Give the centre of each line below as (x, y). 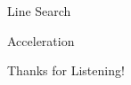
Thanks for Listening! (66, 70)
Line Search (39, 11)
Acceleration (41, 40)
